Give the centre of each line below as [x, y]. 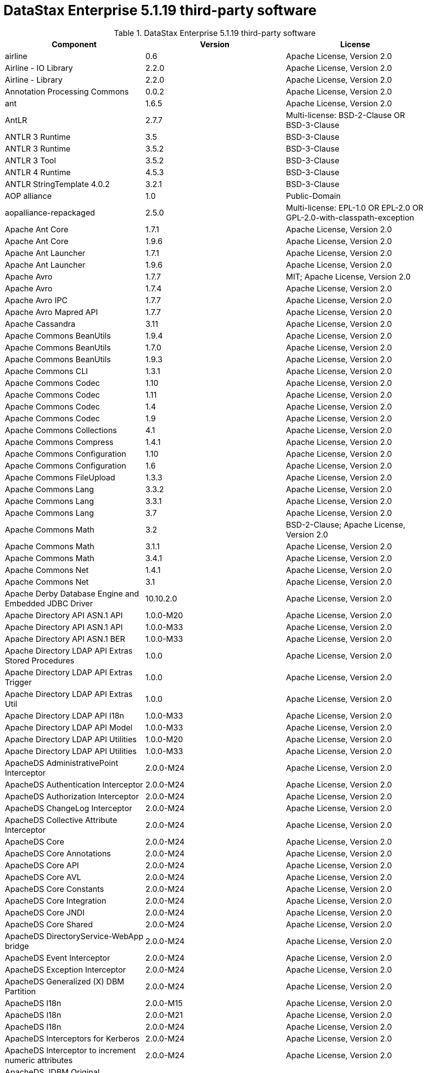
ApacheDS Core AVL [43, 877]
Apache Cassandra [40, 324]
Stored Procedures [40, 660]
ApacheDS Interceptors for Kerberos [72, 1038]
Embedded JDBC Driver [49, 603]
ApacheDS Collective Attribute [61, 820]
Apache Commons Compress [59, 442]
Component [74, 44]
